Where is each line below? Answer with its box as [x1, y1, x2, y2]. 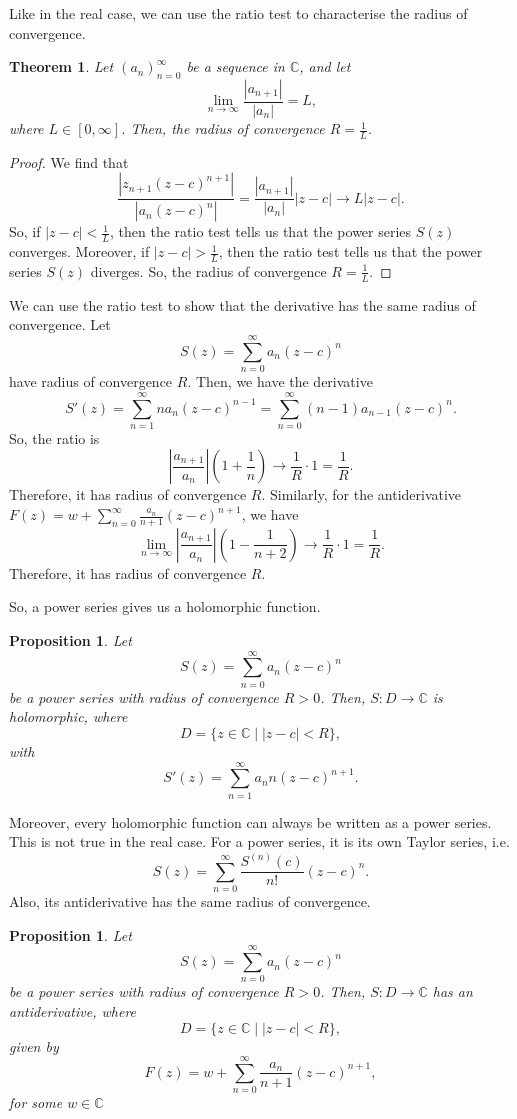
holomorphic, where [9, 706, 128, 727]
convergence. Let [9, 314, 111, 335]
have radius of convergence [9, 371, 173, 392]
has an [432, 981, 473, 1002]
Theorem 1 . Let [9, 56, 114, 77]
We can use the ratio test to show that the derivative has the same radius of [9, 294, 476, 315]
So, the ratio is [9, 427, 100, 448]
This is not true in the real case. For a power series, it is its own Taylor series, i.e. [9, 831, 510, 852]
